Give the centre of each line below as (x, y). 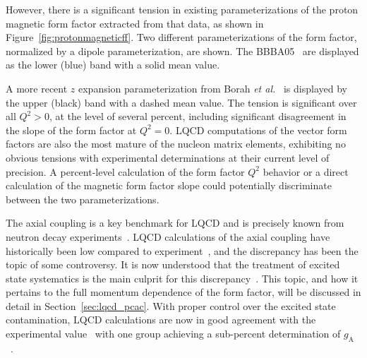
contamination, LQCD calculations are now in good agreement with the (161, 320)
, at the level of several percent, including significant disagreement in (198, 116)
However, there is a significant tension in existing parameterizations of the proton (182, 9)
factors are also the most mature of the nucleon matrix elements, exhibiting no (176, 144)
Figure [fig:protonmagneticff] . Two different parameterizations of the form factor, (181, 37)
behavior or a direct (306, 171)
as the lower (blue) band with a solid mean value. (113, 65)
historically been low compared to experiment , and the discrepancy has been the (182, 250)
